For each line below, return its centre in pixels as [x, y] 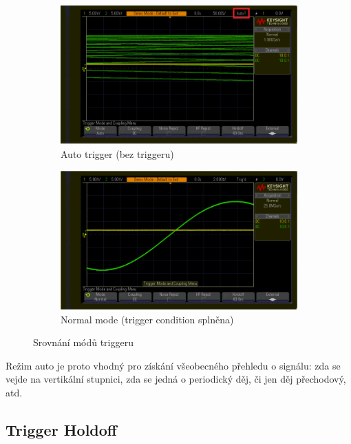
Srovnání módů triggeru [83, 342]
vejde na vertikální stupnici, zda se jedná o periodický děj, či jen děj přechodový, [176, 379]
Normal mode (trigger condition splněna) [147, 319]
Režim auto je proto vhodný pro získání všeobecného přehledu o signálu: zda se [173, 365]
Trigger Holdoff [61, 429]
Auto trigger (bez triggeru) [117, 153]
